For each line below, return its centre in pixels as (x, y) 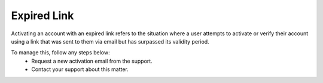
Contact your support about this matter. (80, 69)
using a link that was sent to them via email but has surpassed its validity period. (110, 41)
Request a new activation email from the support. (92, 61)
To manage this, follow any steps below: (60, 53)
